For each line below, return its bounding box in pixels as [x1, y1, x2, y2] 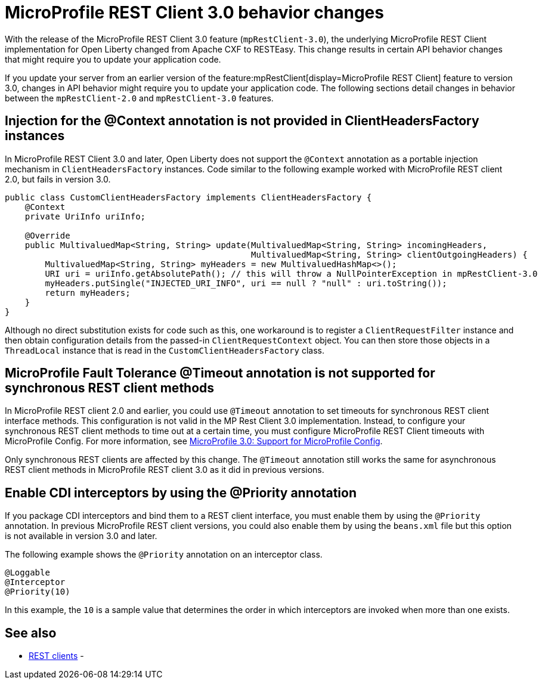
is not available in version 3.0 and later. [5, 531, 157, 541]
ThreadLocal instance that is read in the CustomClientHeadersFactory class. [5, 345, 324, 355]
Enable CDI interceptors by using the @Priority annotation [5, 485, 357, 500]
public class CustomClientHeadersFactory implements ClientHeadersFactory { [5, 192, 372, 202]
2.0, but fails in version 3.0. [5, 174, 111, 184]
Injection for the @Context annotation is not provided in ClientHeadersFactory [5, 113, 479, 129]
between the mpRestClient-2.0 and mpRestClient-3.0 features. [5, 92, 274, 103]
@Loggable [5, 568, 50, 578]
